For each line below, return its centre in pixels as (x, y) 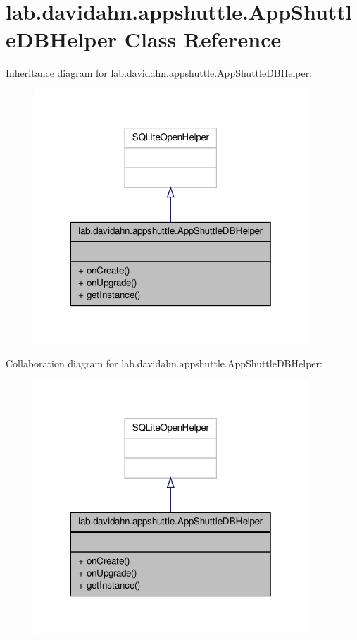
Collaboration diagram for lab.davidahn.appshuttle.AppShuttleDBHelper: (164, 363)
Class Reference (203, 39)
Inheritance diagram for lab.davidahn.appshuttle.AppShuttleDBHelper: (159, 73)
